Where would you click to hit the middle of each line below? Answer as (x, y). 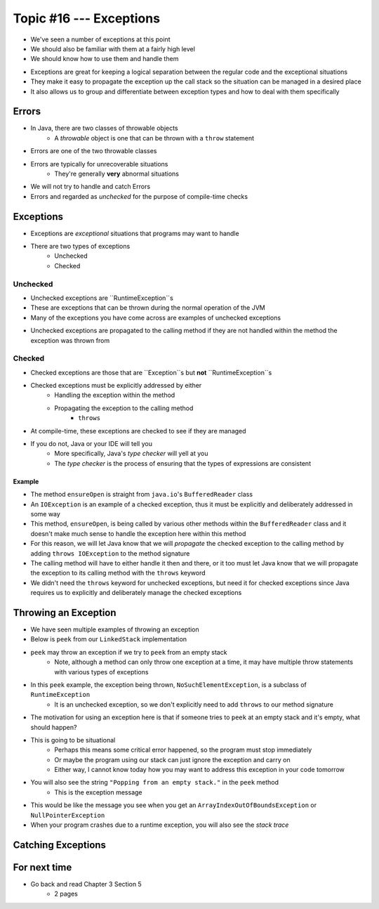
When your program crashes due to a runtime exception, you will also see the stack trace (160, 825)
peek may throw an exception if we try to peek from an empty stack (129, 652)
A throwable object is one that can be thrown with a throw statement (154, 138)
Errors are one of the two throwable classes (94, 151)
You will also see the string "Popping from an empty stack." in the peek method (155, 783)
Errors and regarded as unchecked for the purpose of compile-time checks (139, 196)
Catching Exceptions (60, 845)
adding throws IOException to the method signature (110, 553)
